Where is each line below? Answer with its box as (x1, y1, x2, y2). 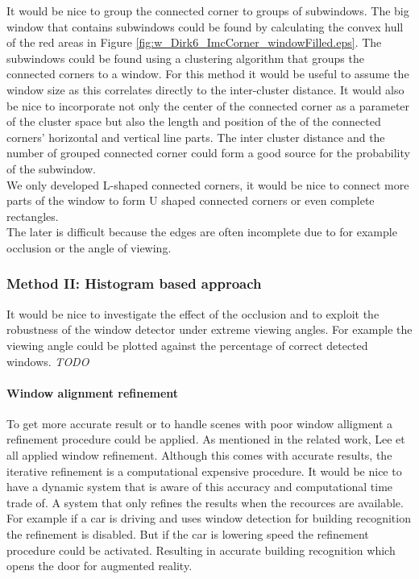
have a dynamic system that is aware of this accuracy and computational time (6, 478, 393, 495)
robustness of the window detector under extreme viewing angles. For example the (6, 321, 413, 338)
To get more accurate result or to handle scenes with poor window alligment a (6, 414, 393, 431)
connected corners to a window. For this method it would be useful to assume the (6, 65, 409, 82)
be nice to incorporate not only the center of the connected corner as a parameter (6, 97, 410, 114)
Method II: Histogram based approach (6, 273, 262, 294)
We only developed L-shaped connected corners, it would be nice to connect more (6, 176, 409, 193)
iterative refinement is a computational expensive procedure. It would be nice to (6, 462, 402, 479)
